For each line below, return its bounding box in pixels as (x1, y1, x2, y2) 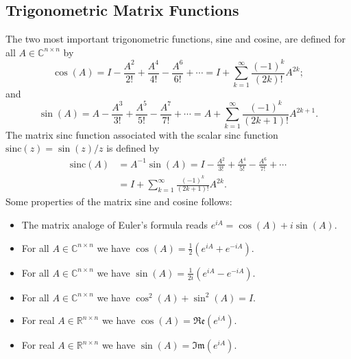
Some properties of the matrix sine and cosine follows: (5, 194, 232, 209)
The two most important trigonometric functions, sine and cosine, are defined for (5, 32, 346, 46)
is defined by (106, 141, 160, 155)
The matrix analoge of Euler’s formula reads (21, 218, 208, 231)
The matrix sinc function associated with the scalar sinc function (5, 127, 278, 141)
